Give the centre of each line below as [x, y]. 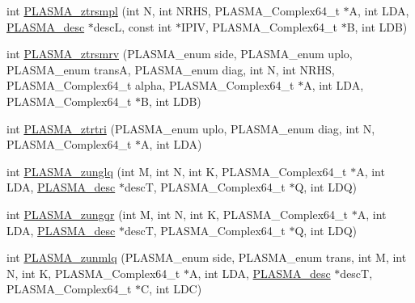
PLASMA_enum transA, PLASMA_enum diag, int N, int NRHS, [171, 69]
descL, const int [133, 26]
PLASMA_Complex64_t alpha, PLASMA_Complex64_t [150, 85]
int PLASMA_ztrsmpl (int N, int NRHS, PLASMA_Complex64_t [173, 11]
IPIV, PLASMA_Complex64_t [259, 26]
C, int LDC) [172, 289]
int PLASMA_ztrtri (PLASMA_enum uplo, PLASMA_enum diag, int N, [191, 128]
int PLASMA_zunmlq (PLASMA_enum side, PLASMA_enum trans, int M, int [207, 257]
